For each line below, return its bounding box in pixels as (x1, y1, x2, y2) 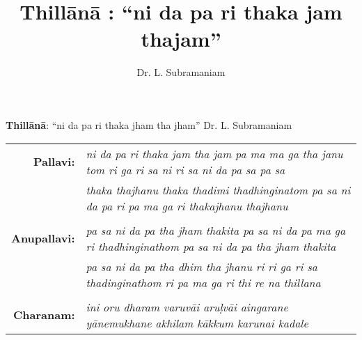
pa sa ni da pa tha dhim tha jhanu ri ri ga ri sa (86, 258, 317, 275)
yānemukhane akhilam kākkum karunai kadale (86, 314, 308, 331)
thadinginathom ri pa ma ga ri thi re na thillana (86, 274, 321, 291)
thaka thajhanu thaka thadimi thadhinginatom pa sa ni (86, 181, 351, 198)
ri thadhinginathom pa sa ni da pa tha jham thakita (86, 238, 336, 254)
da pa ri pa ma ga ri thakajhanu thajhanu (86, 197, 288, 214)
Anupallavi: (11, 230, 75, 246)
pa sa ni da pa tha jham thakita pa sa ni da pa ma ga (86, 222, 346, 238)
